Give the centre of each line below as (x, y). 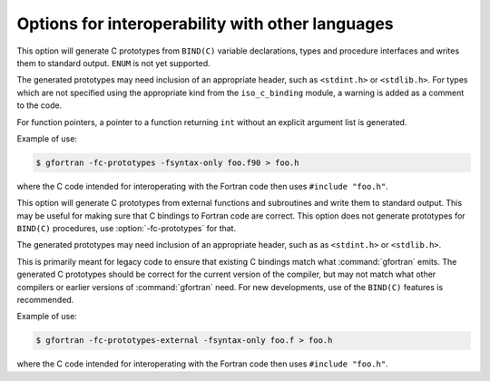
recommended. (45, 299)
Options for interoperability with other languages (205, 24)
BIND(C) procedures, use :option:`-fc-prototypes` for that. (126, 229)
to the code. (39, 105)
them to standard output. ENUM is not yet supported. (113, 63)
